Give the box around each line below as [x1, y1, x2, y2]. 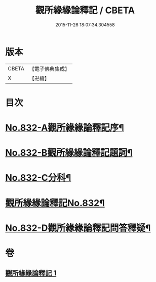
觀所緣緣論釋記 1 [5, 269, 57, 277]
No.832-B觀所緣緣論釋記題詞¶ [5, 147, 133, 158]
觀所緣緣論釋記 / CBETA [35, 5, 135, 16]
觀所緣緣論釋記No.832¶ [5, 197, 105, 209]
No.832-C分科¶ [5, 172, 71, 184]
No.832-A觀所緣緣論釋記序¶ [5, 122, 124, 134]
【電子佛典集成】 [29, 65, 70, 72]
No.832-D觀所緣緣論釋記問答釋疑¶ [5, 222, 151, 233]
